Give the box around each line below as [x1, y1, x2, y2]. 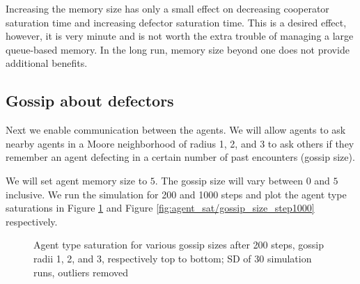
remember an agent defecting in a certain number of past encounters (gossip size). [6, 150, 355, 164]
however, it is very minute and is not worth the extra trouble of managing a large [6, 29, 354, 43]
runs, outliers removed [33, 265, 128, 279]
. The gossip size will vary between [155, 173, 303, 187]
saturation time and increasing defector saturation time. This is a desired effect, [6, 15, 347, 29]
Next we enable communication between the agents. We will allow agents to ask [6, 123, 346, 137]
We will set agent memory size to [6, 173, 148, 187]
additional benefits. [6, 56, 88, 70]
